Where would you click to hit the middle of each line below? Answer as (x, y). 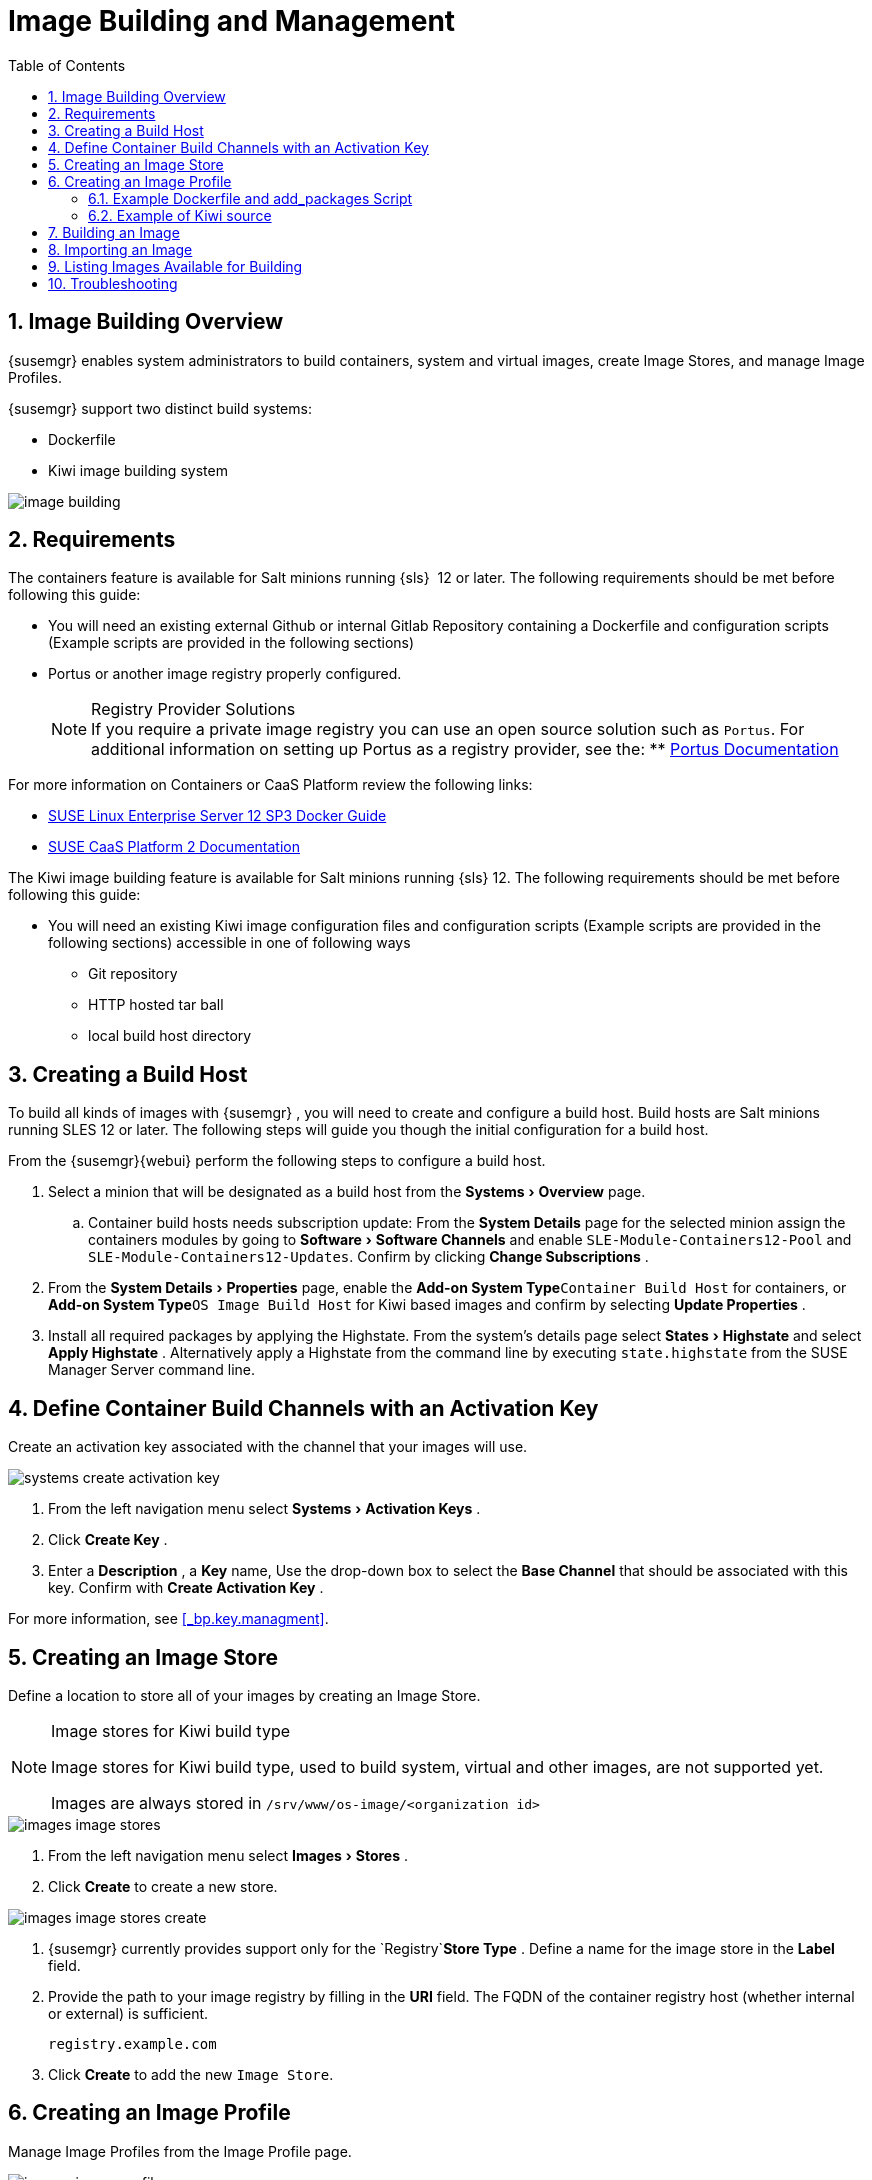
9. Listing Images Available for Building (175, 266)
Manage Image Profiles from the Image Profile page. (180, 2151)
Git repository (133, 974)
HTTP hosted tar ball (156, 1005)
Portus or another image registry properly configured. (225, 674)
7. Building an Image (114, 232)
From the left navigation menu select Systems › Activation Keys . (264, 1509)
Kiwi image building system (138, 470)
